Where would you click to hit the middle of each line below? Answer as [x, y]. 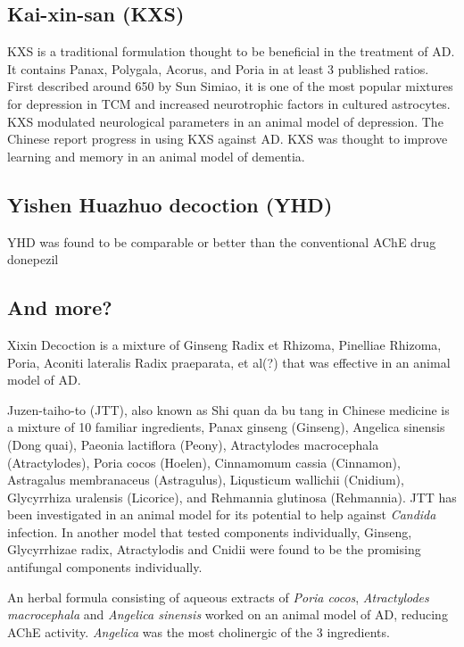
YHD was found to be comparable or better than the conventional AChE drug [222, 241]
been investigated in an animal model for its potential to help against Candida [222, 514]
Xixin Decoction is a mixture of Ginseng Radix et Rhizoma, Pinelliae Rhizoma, [224, 344]
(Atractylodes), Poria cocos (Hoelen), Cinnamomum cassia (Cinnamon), [204, 462]
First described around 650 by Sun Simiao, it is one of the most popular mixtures [230, 86]
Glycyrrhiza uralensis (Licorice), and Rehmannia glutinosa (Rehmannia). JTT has [232, 497]
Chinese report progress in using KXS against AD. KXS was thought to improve [228, 139]
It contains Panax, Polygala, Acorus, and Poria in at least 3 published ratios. [218, 68]
